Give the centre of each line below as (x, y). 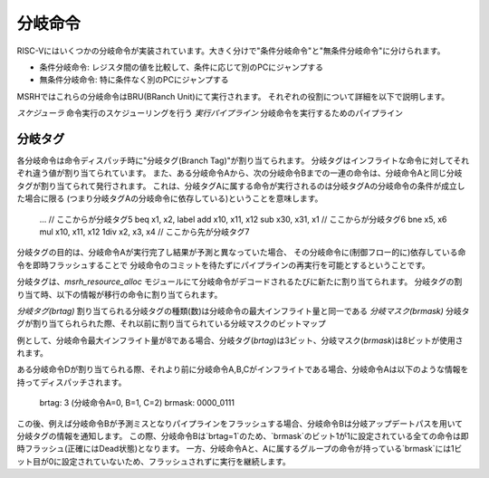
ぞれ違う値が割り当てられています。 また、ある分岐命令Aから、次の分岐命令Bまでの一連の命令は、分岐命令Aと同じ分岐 (240, 173)
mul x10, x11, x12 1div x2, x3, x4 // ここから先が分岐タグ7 (144, 232)
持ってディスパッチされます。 (72, 382)
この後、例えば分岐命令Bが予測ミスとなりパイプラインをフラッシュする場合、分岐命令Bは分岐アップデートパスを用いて (240, 423)
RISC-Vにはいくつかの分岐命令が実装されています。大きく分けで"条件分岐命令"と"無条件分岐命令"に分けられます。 (231, 51)
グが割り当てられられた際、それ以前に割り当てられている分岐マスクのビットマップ (171, 324)
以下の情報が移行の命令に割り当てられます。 (139, 294)
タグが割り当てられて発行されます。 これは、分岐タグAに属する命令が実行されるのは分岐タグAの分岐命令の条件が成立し (241, 186)
